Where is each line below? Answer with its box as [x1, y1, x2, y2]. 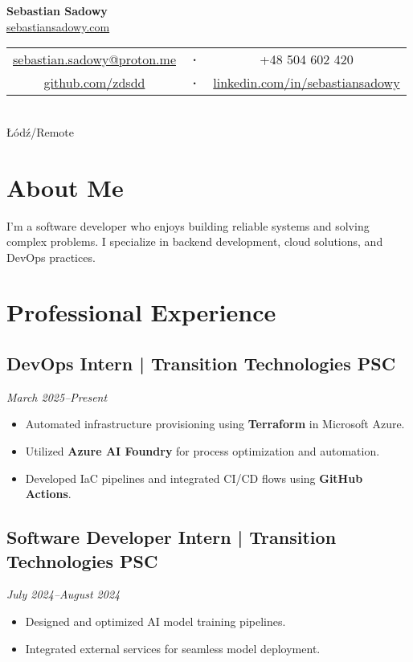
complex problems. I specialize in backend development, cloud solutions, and [6, 233, 383, 250]
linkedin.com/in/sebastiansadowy [213, 73, 400, 92]
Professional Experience [6, 296, 276, 329]
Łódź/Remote [6, 123, 74, 140]
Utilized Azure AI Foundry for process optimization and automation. [25, 443, 380, 460]
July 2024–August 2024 [6, 586, 121, 603]
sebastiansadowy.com [6, 18, 110, 35]
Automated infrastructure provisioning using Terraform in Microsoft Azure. [25, 415, 405, 432]
